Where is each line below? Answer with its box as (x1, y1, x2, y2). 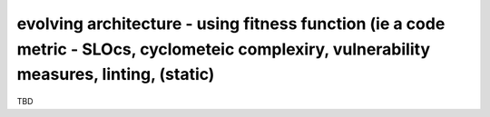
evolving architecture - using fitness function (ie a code (16, 14, 446, 34)
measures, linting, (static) (16, 64, 215, 85)
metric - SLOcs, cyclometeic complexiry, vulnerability (16, 39, 431, 59)
